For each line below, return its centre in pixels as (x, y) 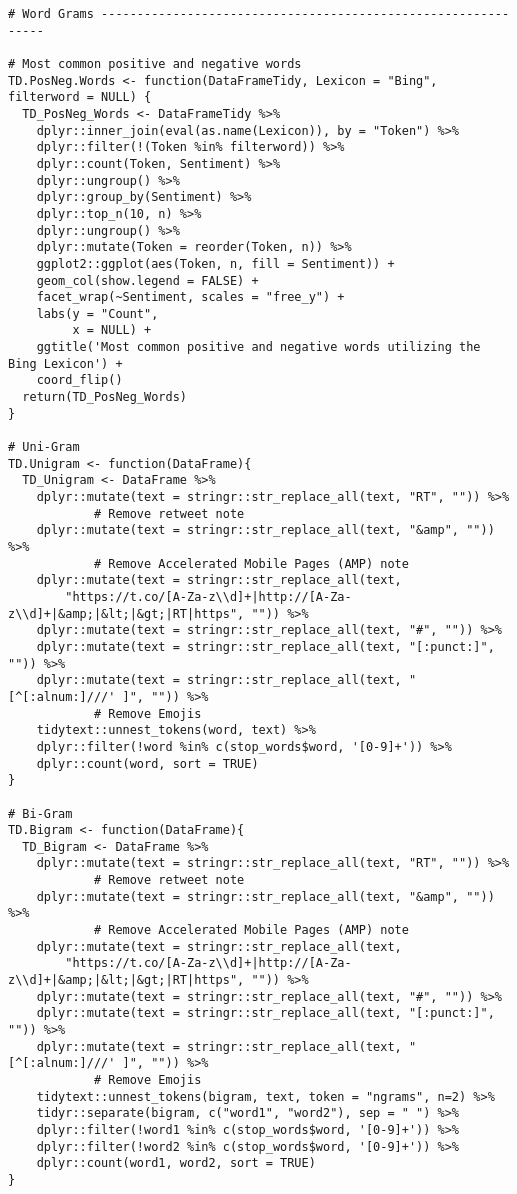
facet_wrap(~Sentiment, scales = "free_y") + (190, 297)
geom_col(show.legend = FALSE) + (147, 280)
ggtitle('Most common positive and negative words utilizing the (258, 347)
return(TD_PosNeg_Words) (104, 397)
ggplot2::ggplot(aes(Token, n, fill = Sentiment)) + (215, 263)
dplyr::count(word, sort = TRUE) (147, 763)
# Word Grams (51, 14)
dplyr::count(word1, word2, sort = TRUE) (176, 1163)
